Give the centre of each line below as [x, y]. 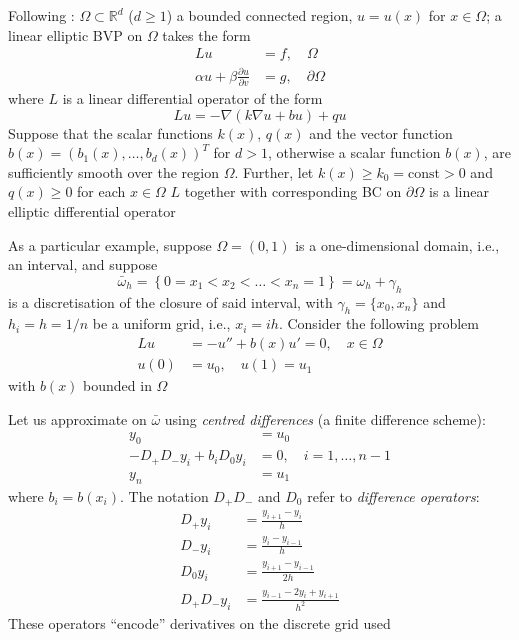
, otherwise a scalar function [354, 152]
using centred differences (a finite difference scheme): [325, 418]
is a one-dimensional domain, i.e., [397, 244]
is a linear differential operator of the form [192, 98]
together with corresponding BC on [293, 191]
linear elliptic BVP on [75, 34]
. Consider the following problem [378, 323]
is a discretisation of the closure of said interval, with [170, 301]
